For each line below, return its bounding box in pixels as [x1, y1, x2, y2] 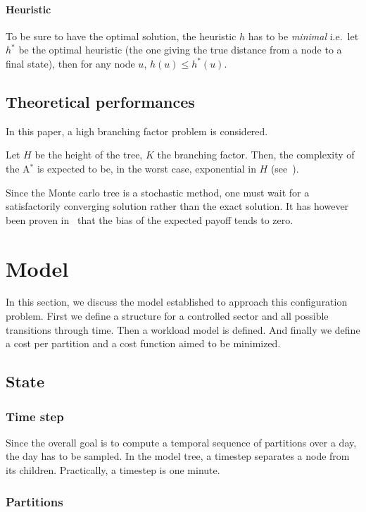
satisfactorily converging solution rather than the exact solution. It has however [6, 199, 349, 213]
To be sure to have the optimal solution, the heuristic [6, 28, 236, 43]
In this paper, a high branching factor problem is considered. [6, 123, 268, 138]
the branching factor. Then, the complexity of [157, 147, 355, 162]
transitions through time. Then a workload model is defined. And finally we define [6, 322, 360, 337]
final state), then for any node [6, 56, 135, 70]
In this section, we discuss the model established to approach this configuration [6, 294, 348, 309]
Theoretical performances [6, 90, 195, 112]
